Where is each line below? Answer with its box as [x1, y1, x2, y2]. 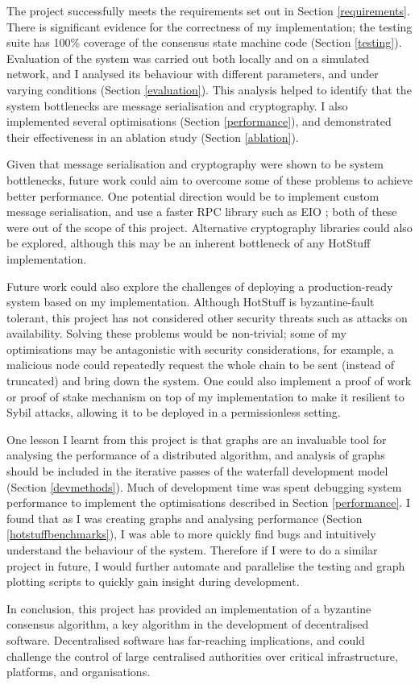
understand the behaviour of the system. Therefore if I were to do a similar [6, 542, 378, 558]
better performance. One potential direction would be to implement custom [6, 187, 380, 204]
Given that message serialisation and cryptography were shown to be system [6, 156, 384, 172]
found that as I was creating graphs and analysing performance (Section [6, 509, 363, 526]
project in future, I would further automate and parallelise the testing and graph [6, 557, 405, 574]
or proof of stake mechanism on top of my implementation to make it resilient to [6, 388, 404, 405]
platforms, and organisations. [6, 663, 151, 680]
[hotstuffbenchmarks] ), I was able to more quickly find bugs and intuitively [6, 525, 376, 542]
